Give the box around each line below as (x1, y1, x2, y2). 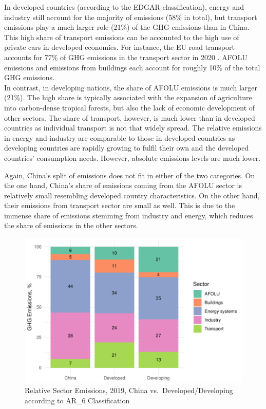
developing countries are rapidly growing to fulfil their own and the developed (4, 142, 249, 153)
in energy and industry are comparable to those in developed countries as (4, 132, 235, 143)
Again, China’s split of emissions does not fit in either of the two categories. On (4, 170, 255, 180)
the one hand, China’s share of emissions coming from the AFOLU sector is (4, 180, 242, 191)
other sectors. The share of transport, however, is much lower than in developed (4, 112, 255, 123)
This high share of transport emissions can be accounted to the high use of (4, 31, 239, 42)
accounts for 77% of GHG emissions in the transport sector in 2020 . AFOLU (4, 51, 248, 62)
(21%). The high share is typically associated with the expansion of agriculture (4, 92, 252, 103)
